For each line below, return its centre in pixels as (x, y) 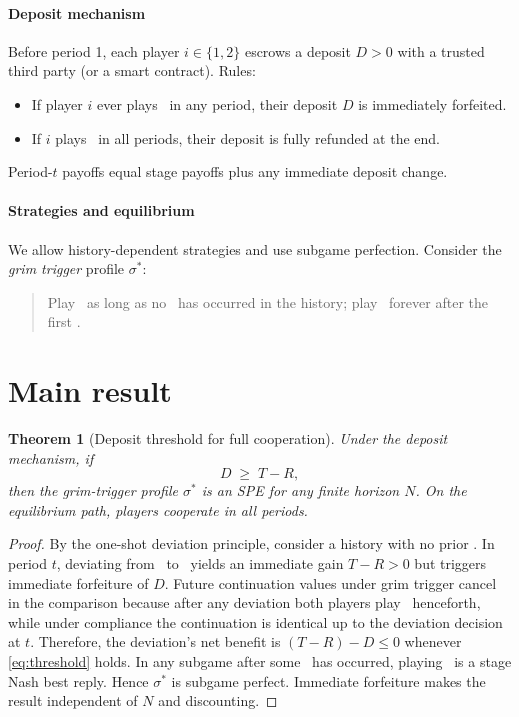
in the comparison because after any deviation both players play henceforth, (244, 602)
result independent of (73, 700)
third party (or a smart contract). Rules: (132, 70)
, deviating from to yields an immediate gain (200, 563)
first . (64, 321)
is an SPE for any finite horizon (300, 490)
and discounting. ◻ (218, 700)
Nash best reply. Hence (78, 680)
